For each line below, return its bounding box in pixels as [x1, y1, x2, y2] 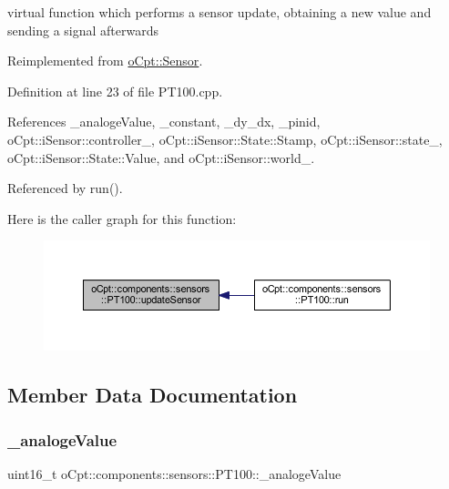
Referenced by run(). [7, 178, 123, 198]
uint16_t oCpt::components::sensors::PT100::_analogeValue [7, 464, 342, 483]
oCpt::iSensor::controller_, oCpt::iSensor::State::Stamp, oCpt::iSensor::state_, [7, 129, 443, 148]
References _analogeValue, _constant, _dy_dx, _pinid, [7, 112, 321, 131]
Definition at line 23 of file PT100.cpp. [7, 81, 223, 100]
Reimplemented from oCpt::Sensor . [7, 51, 203, 70]
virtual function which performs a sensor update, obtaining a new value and [7, 3, 432, 21]
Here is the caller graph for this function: [7, 209, 237, 228]
